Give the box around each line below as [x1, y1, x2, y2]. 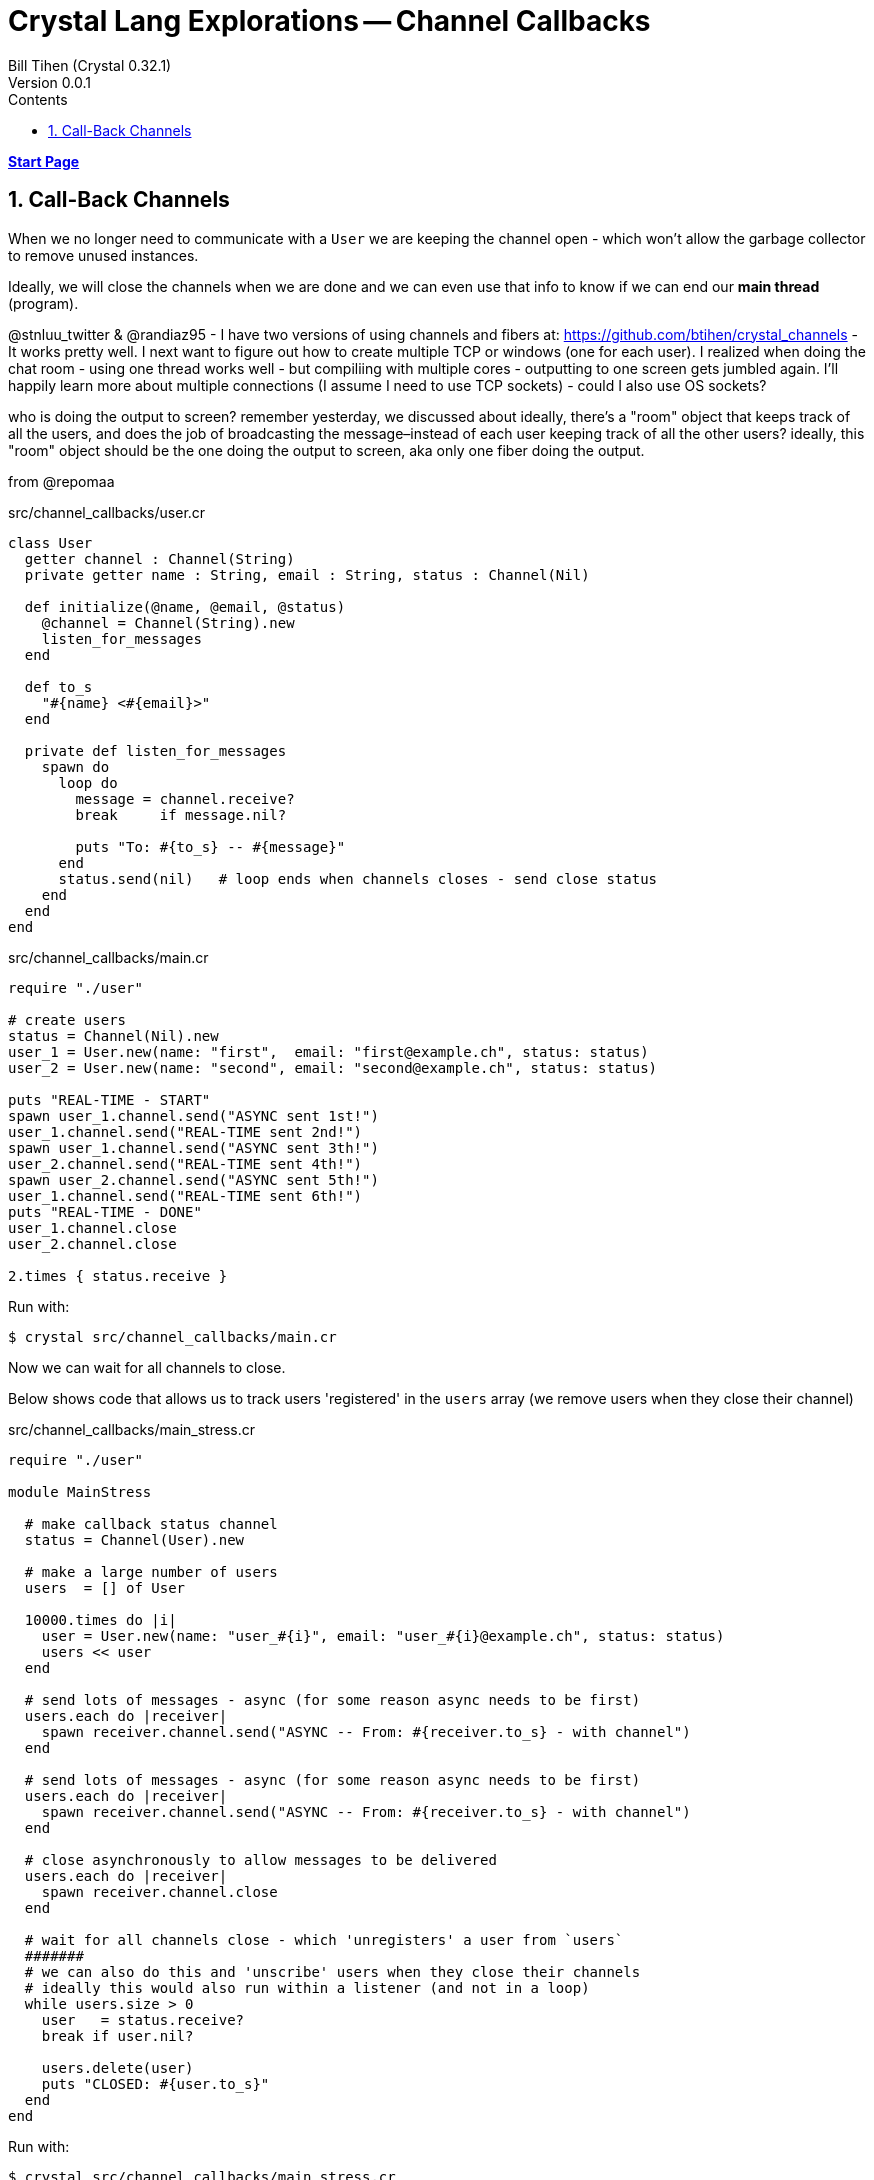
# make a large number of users [24, 1563, 278, 1580]
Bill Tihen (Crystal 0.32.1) [8, 56, 172, 74]
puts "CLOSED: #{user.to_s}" [41, 2075, 270, 2092]
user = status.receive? [41, 2011, 245, 2028]
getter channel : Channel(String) [24, 550, 295, 567]
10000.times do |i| [24, 1611, 177, 1628]
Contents [8, 90, 68, 108]
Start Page [8, 152, 80, 170]
